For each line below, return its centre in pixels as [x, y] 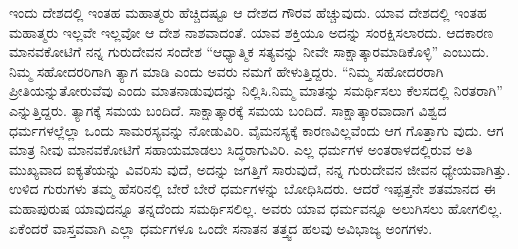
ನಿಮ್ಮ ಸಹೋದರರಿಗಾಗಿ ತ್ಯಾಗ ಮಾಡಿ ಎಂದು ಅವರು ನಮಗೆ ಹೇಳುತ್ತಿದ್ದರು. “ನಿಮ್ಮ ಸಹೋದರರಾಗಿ [226, 70]
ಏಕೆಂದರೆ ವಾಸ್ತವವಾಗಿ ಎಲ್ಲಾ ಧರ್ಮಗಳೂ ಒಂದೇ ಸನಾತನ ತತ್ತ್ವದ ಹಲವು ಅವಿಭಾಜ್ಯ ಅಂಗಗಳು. [221, 227]
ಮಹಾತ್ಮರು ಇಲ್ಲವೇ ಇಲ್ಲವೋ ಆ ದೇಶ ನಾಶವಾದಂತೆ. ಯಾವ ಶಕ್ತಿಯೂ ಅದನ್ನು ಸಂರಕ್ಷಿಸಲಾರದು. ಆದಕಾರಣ [251, 31]
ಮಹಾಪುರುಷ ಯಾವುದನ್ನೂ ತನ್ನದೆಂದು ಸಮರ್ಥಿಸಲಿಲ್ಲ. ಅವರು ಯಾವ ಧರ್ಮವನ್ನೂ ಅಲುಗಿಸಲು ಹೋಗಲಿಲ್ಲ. [256, 207]
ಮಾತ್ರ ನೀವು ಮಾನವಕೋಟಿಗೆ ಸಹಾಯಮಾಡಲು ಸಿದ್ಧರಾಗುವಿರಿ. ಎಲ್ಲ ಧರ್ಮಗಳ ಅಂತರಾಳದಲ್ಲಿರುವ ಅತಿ [241, 149]
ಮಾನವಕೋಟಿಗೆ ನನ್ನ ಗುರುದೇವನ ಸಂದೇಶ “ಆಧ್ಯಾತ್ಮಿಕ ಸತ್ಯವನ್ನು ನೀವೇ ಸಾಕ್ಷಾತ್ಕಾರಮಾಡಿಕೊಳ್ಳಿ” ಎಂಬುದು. [249, 51]
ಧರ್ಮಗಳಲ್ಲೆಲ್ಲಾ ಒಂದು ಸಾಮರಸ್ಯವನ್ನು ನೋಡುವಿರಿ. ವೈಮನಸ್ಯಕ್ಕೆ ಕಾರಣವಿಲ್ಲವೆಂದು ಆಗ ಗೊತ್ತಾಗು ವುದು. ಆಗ [256, 129]
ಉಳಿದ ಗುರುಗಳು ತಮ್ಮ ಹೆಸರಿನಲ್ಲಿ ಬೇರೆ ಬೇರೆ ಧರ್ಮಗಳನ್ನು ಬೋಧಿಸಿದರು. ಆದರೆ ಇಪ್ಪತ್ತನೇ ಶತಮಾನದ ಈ [252, 188]
